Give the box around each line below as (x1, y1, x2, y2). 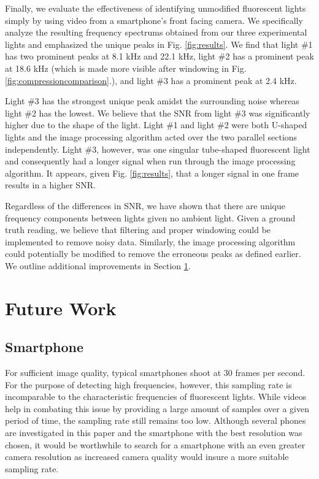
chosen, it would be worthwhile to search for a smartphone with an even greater (5, 438, 306, 451)
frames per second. (235, 366, 306, 379)
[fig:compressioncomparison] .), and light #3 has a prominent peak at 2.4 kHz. (5, 74, 297, 86)
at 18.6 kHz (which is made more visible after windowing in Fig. (5, 61, 247, 74)
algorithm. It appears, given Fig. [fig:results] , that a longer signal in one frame (5, 166, 299, 179)
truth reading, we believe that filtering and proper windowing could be (5, 223, 271, 236)
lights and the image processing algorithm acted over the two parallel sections (5, 130, 298, 143)
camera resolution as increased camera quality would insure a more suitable (5, 450, 289, 463)
